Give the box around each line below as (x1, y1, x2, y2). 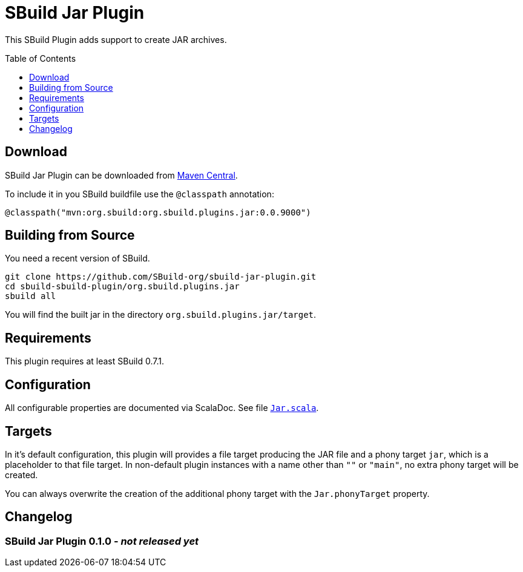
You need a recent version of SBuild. (5, 253, 150, 264)
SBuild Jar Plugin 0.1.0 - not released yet (5, 534, 199, 547)
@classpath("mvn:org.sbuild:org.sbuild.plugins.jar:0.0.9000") (5, 207, 311, 217)
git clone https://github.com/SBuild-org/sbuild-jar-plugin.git (5, 272, 317, 282)
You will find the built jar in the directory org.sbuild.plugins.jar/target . (5, 309, 317, 320)
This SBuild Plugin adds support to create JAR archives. (5, 34, 227, 45)
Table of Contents (5, 53, 76, 64)
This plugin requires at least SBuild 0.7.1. (5, 356, 165, 367)
